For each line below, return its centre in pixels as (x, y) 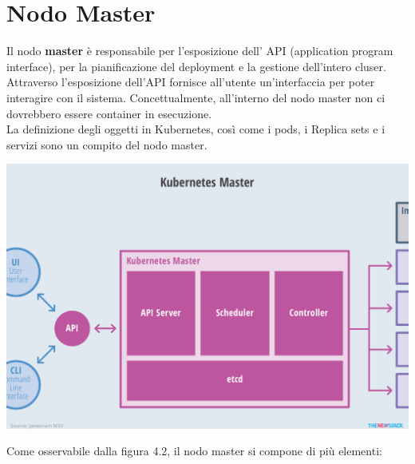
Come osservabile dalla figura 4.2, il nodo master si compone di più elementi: (194, 451)
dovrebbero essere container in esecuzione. (109, 113)
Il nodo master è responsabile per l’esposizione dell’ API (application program (200, 51)
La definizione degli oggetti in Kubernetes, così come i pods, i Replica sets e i (196, 129)
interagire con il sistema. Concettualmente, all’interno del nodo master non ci (196, 97)
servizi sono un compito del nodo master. (107, 144)
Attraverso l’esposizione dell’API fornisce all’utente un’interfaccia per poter (191, 82)
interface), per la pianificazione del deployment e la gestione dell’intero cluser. (196, 66)
